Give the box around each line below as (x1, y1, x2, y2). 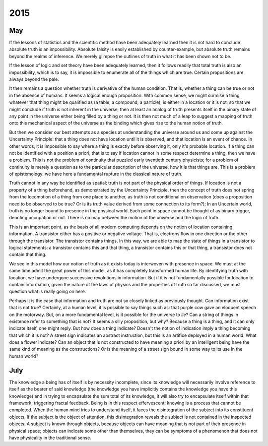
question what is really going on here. (9, 288, 86, 295)
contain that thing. (9, 252, 47, 257)
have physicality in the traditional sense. (9, 435, 91, 441)
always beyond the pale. (9, 76, 59, 82)
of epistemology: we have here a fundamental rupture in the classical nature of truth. (9, 171, 183, 177)
